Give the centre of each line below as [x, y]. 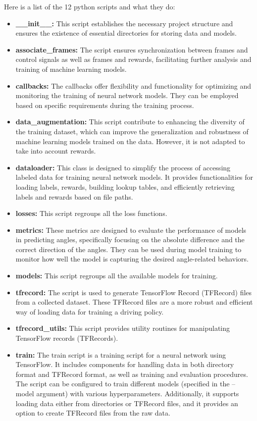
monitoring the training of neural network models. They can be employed [127, 95]
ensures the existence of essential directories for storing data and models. [126, 33]
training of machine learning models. [71, 69]
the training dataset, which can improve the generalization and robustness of [132, 131]
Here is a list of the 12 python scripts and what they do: [90, 6]
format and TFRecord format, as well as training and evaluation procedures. [132, 374]
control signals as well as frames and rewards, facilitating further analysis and [133, 59]
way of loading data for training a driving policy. [90, 311]
